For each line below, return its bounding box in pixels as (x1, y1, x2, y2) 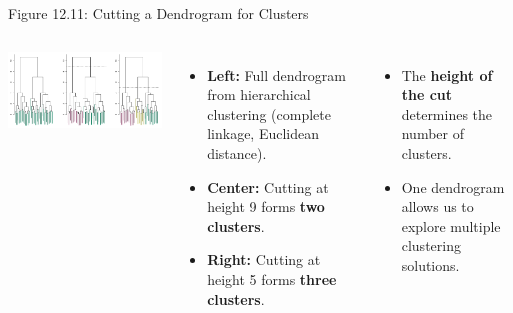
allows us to (401, 196, 474, 217)
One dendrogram (401, 176, 505, 197)
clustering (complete (207, 103, 331, 124)
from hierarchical (207, 84, 311, 105)
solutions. (401, 254, 460, 275)
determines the (401, 103, 493, 124)
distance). (207, 142, 267, 163)
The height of (401, 64, 493, 85)
